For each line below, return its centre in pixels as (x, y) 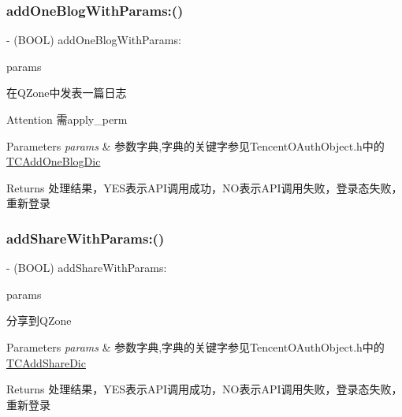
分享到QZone (39, 320)
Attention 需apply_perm (67, 119)
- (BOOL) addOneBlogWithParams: (94, 40)
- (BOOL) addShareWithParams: (87, 268)
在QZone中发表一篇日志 (67, 93)
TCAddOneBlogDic (54, 161)
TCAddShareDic (46, 362)
